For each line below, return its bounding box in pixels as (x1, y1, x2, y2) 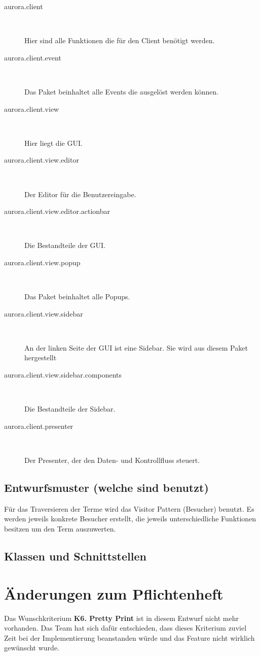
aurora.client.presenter (4, 420, 73, 431)
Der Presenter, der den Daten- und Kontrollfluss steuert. (24, 455, 200, 465)
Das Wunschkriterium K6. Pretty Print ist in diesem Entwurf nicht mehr (4, 612, 239, 623)
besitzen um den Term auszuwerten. (4, 523, 116, 534)
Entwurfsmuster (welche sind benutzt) (4, 480, 209, 495)
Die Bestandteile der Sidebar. (24, 403, 116, 414)
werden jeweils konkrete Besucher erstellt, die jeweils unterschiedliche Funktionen (4, 513, 256, 524)
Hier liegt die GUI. (24, 137, 83, 148)
